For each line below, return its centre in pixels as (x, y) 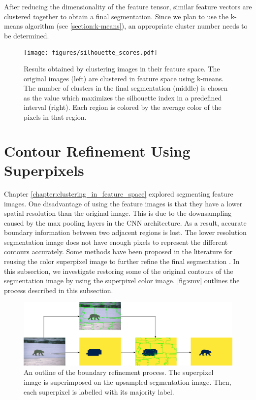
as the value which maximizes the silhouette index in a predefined (123, 97)
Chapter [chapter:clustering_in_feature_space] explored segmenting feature (119, 193)
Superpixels (44, 170)
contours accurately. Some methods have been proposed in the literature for (118, 251)
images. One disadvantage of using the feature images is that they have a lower (123, 203)
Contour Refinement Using (97, 150)
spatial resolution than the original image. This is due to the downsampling (118, 213)
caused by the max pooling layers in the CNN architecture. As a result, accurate (125, 222)
